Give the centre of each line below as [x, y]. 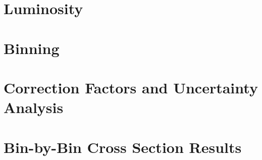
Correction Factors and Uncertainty [131, 87]
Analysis [34, 107]
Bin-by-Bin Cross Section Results [123, 147]
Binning [32, 48]
